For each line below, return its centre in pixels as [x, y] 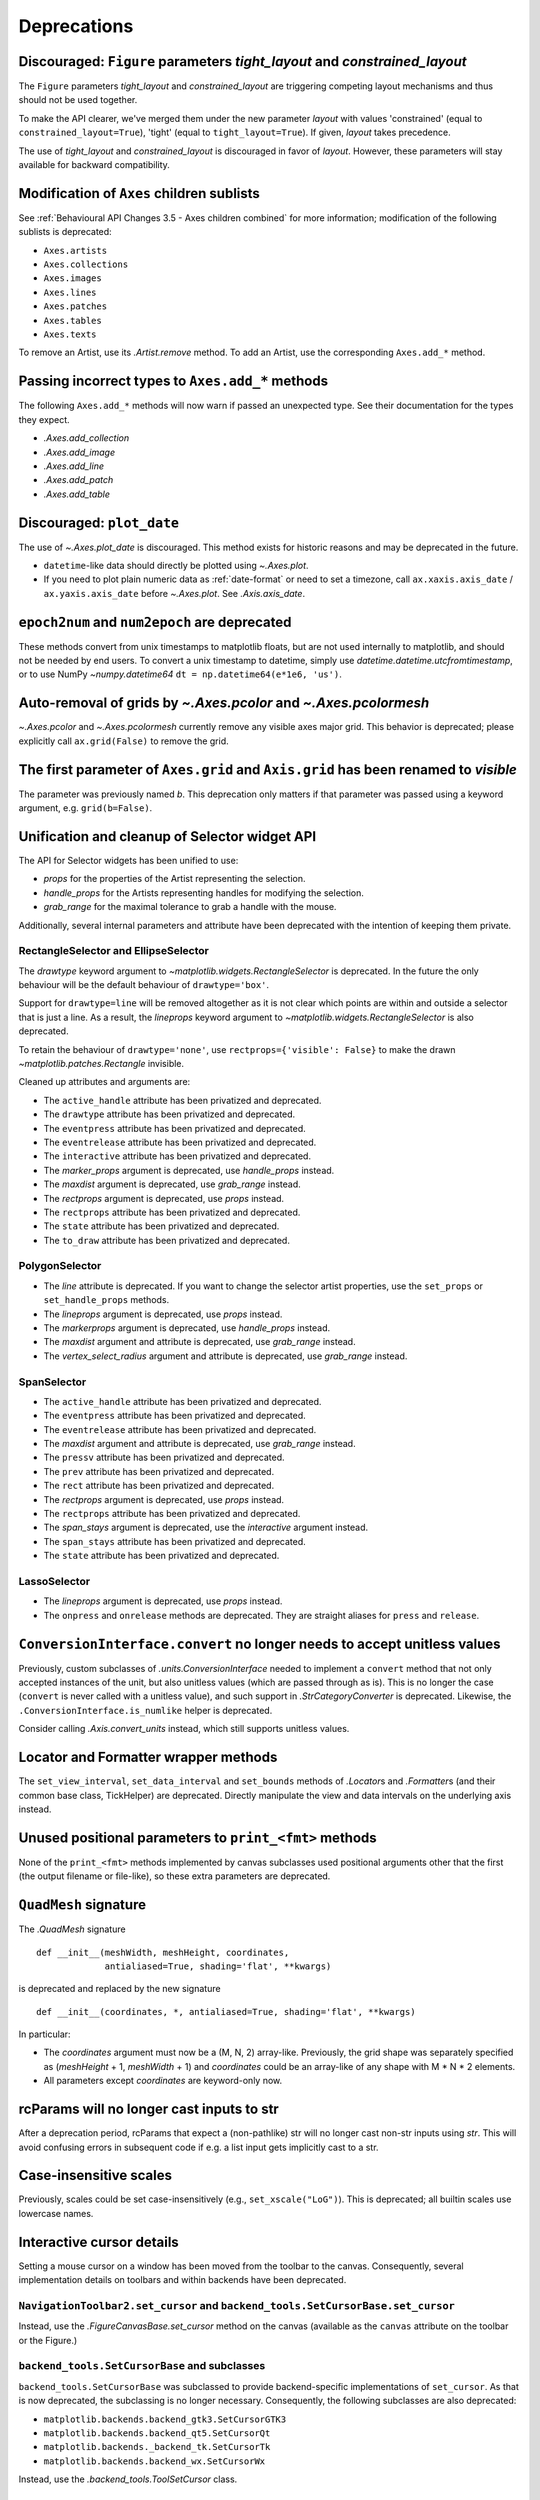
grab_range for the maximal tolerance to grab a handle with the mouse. [190, 907]
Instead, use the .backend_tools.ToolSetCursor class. [128, 2479]
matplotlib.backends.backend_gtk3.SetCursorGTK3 [165, 2419]
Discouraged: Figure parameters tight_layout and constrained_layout [242, 61]
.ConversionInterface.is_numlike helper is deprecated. [145, 1710]
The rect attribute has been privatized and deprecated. [159, 1486]
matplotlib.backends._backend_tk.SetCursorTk [157, 2447]
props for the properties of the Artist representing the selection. [174, 879]
